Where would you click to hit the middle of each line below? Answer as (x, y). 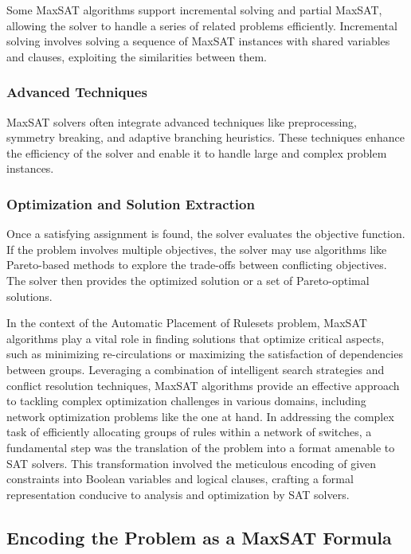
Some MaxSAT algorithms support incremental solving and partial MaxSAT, (194, 10)
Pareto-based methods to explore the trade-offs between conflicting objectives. (197, 265)
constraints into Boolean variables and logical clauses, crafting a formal (180, 479)
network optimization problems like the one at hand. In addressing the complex (200, 416)
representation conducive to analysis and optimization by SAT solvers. (178, 494)
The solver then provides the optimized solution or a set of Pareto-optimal (188, 280)
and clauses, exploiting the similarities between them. (137, 56)
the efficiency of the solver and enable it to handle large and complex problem (197, 152)
